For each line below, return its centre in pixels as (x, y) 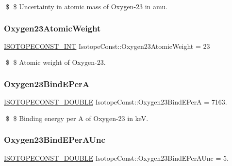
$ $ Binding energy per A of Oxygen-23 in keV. (77, 118)
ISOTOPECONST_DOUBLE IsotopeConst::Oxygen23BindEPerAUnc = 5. (116, 158)
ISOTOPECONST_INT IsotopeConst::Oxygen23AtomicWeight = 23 (107, 46)
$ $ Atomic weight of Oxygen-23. (56, 62)
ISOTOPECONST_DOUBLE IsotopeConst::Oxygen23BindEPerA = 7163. (116, 102)
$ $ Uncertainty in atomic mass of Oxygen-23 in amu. (87, 6)
